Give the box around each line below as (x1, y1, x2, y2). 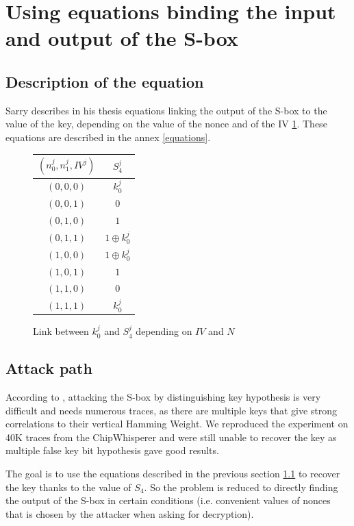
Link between (33, 324, 89, 338)
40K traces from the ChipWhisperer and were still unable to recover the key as (5, 429, 337, 444)
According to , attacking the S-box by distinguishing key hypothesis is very (5, 390, 321, 404)
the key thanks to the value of (5, 479, 131, 494)
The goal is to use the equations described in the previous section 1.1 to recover (5, 466, 340, 481)
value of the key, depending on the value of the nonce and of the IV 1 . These (5, 116, 327, 131)
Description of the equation (5, 71, 204, 92)
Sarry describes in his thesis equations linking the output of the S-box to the (5, 103, 327, 117)
